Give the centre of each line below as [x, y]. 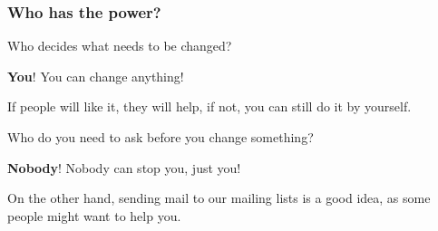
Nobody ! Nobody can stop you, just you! [124, 167]
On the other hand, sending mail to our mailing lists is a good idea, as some [219, 198]
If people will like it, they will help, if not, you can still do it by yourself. [209, 106]
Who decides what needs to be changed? [120, 46]
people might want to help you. [94, 215]
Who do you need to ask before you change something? [161, 137]
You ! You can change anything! [96, 76]
